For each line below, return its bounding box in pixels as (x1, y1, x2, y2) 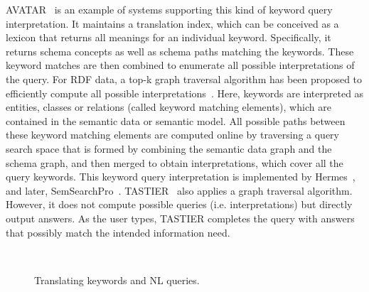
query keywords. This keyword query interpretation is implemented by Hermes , (6, 169, 355, 184)
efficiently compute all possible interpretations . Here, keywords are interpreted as (6, 85, 364, 100)
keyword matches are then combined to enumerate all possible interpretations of (6, 58, 355, 72)
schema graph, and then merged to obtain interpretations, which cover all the (6, 155, 343, 170)
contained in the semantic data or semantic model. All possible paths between (6, 113, 346, 128)
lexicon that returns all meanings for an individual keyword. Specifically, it (6, 30, 331, 45)
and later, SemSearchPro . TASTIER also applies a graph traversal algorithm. (6, 183, 353, 198)
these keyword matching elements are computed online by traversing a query (6, 127, 339, 142)
